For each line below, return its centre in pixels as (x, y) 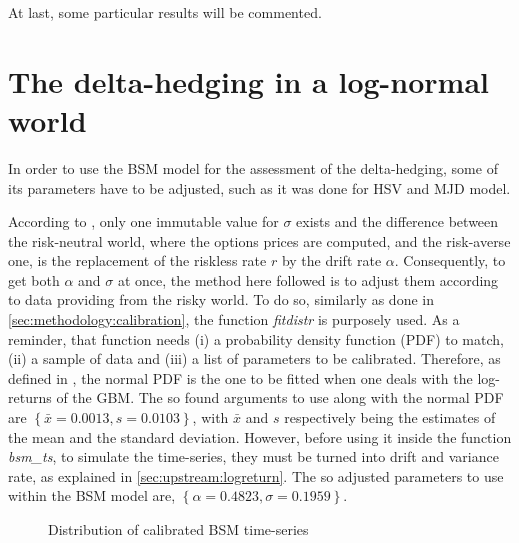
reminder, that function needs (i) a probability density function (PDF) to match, (256, 338)
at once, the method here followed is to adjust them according (308, 279)
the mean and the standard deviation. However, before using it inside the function (260, 436)
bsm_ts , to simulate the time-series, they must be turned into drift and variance (253, 456)
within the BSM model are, (92, 495)
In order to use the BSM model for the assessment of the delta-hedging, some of (253, 167)
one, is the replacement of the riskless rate (137, 260)
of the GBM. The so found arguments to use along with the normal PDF (280, 397)
